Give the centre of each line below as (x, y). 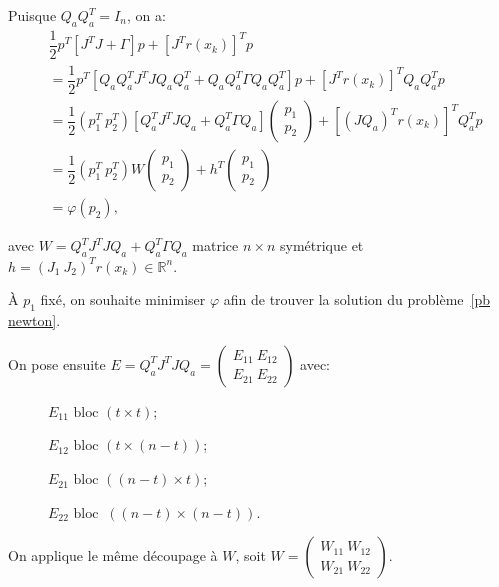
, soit (250, 555)
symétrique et (321, 245)
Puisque (32, 15)
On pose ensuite (57, 363)
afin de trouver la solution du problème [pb (357, 299)
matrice (215, 245)
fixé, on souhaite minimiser (123, 299)
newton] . (34, 320)
